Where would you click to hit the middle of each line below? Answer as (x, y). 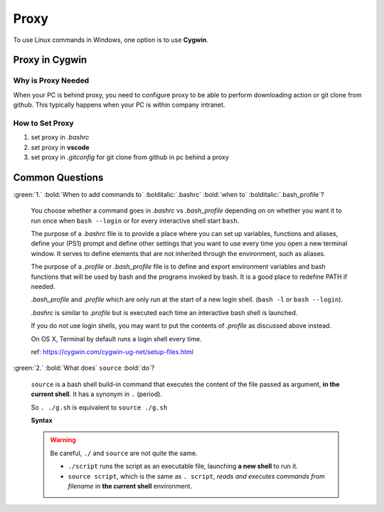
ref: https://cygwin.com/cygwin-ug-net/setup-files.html (112, 352)
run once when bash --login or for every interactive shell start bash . (135, 220)
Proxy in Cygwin (50, 60)
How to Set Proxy (43, 123)
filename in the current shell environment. (130, 486)
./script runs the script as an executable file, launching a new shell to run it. (183, 466)
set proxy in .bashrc (60, 137)
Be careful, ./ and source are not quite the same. (124, 453)
